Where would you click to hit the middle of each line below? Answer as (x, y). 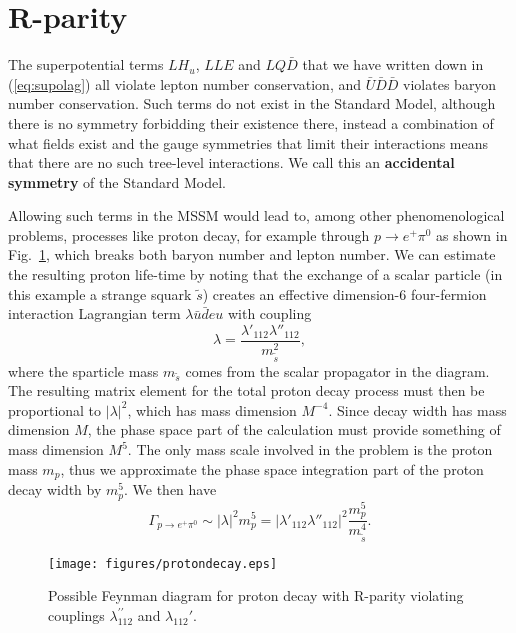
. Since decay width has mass (417, 409)
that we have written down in (393, 64)
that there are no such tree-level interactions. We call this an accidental (231, 162)
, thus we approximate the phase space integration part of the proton (272, 468)
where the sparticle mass (83, 370)
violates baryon (450, 83)
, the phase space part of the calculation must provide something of (294, 429)
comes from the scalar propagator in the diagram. (337, 370)
